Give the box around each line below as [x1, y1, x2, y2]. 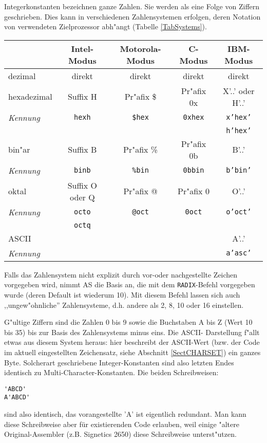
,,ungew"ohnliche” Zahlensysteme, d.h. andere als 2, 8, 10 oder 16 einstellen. [4, 299, 244, 310]
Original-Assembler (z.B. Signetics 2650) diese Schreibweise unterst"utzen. [4, 429, 237, 439]
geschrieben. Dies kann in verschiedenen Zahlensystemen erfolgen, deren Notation [4, 11, 261, 22]
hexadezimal [8, 90, 52, 103]
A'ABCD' [4, 394, 30, 401]
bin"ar [8, 143, 30, 156]
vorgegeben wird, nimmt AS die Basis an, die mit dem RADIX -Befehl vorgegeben [4, 279, 255, 290]
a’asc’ [226, 249, 252, 257]
